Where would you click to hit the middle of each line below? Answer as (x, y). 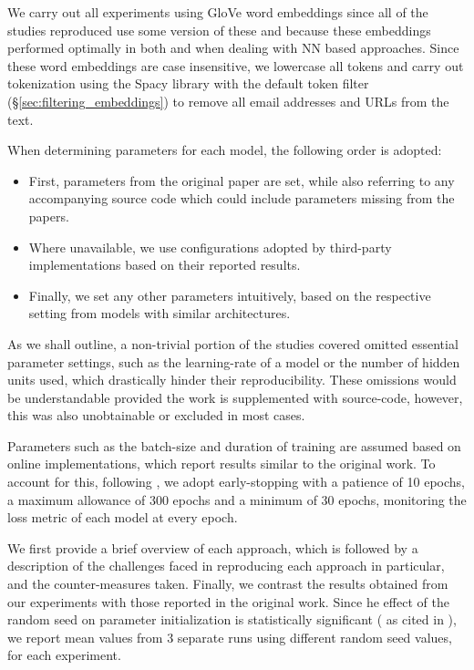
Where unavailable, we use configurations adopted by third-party (210, 247)
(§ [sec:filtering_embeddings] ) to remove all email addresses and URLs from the (228, 101)
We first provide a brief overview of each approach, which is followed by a (213, 547)
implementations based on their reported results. (165, 265)
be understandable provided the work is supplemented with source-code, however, (235, 397)
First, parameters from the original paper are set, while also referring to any (242, 180)
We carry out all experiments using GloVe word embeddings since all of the (218, 12)
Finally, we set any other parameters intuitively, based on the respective (230, 295)
